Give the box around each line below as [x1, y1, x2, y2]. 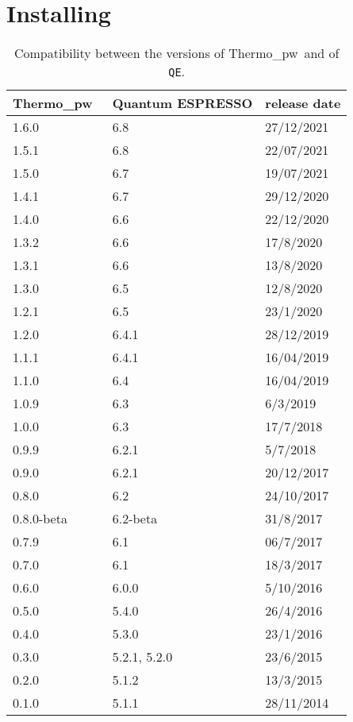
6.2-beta [112, 509, 158, 528]
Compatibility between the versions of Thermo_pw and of [13, 44, 340, 63]
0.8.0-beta [13, 509, 67, 528]
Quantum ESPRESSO [112, 94, 253, 113]
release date [265, 94, 341, 113]
